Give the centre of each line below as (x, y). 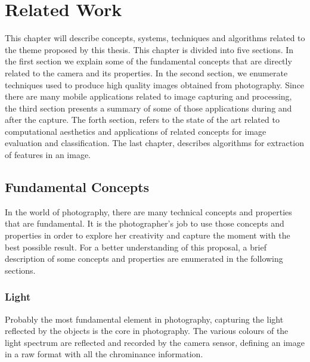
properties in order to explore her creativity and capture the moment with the (148, 235)
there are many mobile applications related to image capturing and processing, (148, 96)
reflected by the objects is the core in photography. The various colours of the (147, 331)
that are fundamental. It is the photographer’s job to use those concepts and (145, 223)
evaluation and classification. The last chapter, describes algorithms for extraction (154, 143)
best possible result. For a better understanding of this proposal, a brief (136, 247)
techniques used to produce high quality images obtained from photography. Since (155, 84)
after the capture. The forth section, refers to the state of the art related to (142, 120)
